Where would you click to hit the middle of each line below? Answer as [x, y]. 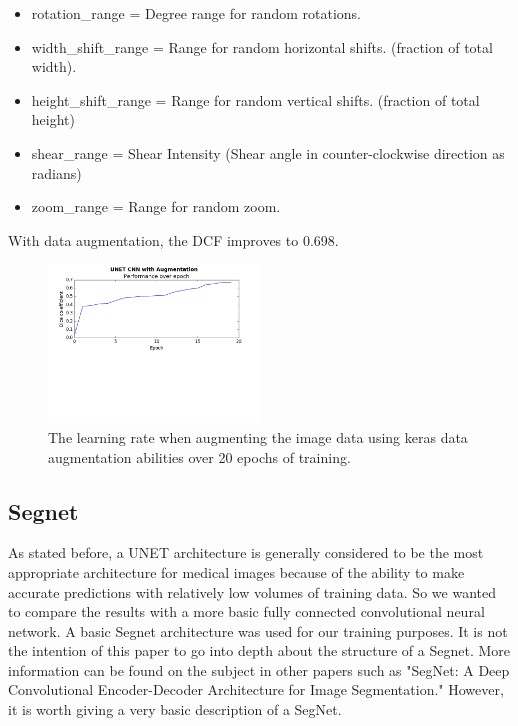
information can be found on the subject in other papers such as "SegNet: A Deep [259, 669]
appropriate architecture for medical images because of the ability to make [236, 571]
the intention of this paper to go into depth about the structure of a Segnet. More [259, 650]
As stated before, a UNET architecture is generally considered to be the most [246, 552]
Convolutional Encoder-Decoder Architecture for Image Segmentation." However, [256, 689]
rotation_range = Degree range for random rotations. [196, 13]
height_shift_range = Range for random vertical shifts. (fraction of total [255, 99]
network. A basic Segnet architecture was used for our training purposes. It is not [258, 630]
